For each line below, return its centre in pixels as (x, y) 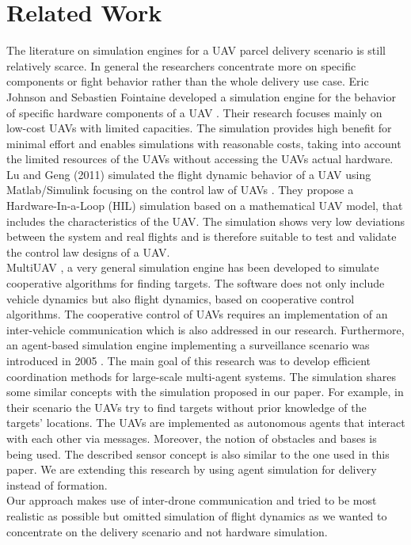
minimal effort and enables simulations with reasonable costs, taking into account (204, 143)
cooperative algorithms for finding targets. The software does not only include (196, 283)
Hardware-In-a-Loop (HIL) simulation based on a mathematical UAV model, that (205, 206)
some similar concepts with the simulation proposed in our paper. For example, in (205, 392)
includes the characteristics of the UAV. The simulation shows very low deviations (206, 221)
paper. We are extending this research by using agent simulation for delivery (192, 469)
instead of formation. (57, 484)
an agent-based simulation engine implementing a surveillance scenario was (188, 345)
